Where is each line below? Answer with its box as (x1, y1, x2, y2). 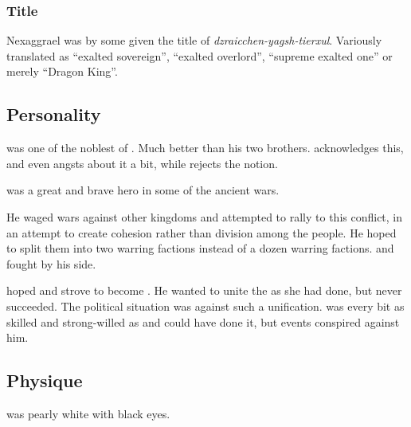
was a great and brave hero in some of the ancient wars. (6, 182, 280, 198)
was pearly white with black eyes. (6, 405, 170, 421)
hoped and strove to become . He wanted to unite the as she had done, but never (6, 282, 402, 299)
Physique (6, 368, 83, 393)
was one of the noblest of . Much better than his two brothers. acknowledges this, (6, 139, 404, 156)
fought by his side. (6, 255, 96, 272)
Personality (6, 102, 101, 127)
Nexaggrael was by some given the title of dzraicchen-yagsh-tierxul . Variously (6, 32, 382, 49)
